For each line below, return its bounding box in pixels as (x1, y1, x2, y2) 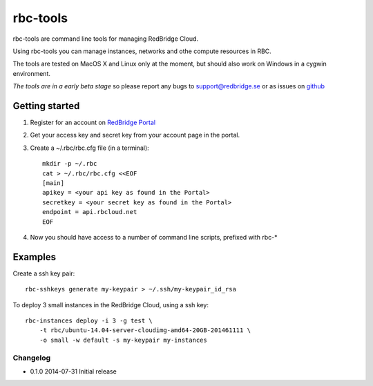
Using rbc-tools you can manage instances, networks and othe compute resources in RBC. (12, 47, 272, 55)
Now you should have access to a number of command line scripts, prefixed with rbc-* (30, 233, 278, 241)
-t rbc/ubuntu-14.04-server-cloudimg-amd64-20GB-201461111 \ (39, 327, 251, 334)
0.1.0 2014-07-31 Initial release (30, 367, 117, 376)
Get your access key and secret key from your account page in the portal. (30, 131, 240, 139)
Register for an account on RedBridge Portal (30, 118, 155, 127)
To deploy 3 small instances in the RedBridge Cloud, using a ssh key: (12, 300, 209, 309)
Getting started (12, 100, 80, 112)
